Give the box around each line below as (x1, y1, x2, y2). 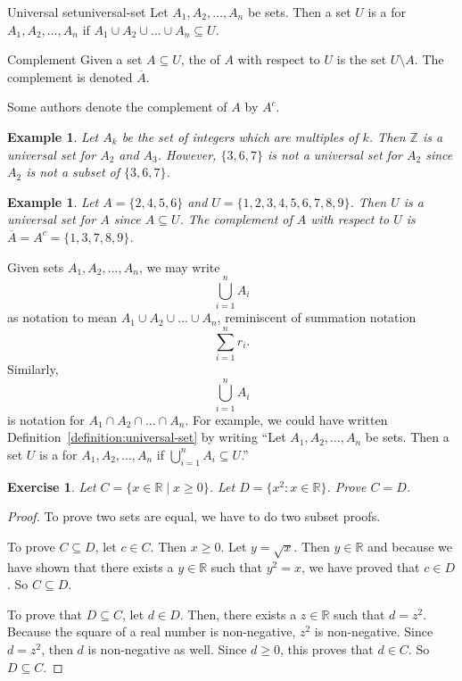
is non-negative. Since (314, 622, 433, 641)
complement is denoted (7, 67, 133, 86)
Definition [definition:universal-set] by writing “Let (7, 428, 286, 446)
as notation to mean (7, 308, 117, 327)
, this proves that (280, 640, 374, 658)
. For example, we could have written (185, 410, 388, 428)
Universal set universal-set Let (7, 3, 169, 21)
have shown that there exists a (7, 557, 174, 576)
